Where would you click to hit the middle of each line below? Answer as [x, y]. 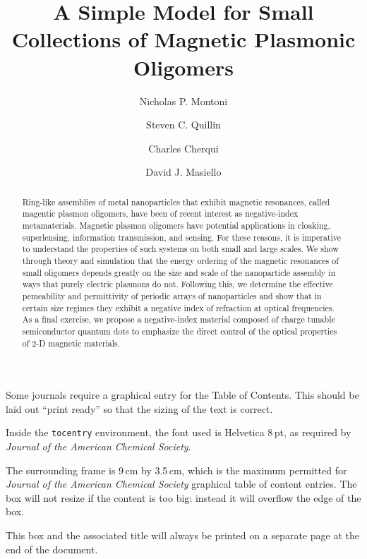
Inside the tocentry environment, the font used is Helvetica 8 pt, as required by [179, 432]
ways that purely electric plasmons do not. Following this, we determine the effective [178, 284]
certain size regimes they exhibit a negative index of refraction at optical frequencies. [178, 307]
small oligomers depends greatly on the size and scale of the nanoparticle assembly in [179, 272]
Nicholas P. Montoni [183, 101]
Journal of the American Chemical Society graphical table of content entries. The [181, 484]
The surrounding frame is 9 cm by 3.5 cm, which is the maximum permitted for [176, 470]
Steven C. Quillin [183, 125]
